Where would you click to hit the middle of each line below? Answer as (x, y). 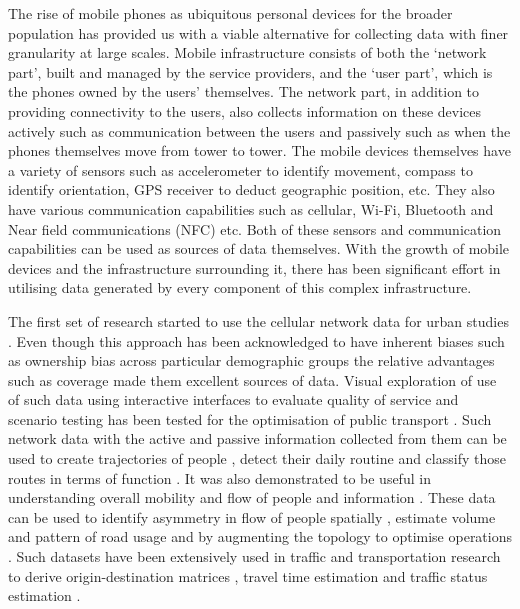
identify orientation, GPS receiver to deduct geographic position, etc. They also (251, 189)
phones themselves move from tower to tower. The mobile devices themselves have (259, 150)
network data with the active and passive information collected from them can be (257, 438)
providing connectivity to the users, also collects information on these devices (245, 110)
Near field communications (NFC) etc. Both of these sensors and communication (255, 228)
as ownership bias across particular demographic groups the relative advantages (251, 360)
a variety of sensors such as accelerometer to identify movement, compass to (240, 169)
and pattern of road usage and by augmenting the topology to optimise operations (260, 536)
